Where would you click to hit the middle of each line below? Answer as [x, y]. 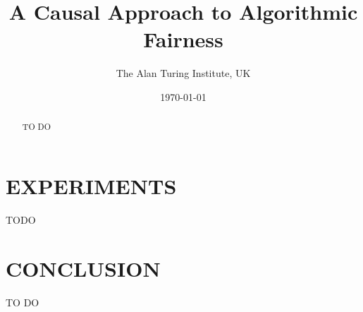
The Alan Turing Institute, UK [183, 73]
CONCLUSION [83, 268]
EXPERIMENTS [91, 185]
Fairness [183, 39]
